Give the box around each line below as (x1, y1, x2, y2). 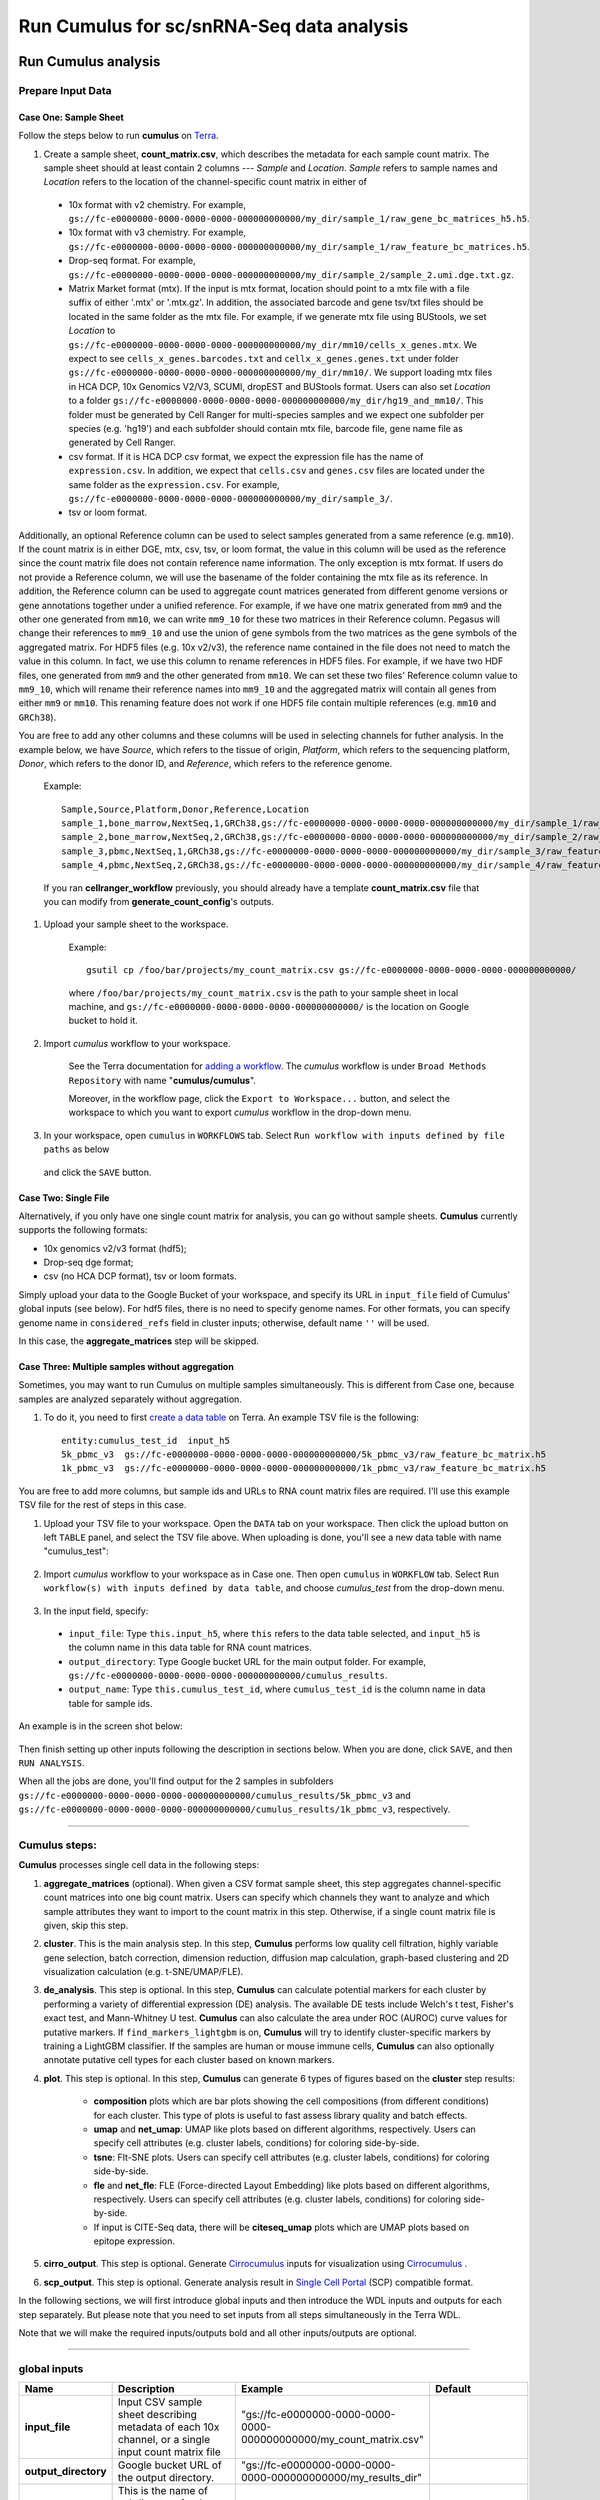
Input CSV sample (117, 2395, 203, 2409)
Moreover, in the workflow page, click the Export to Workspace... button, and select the (68, 1092, 450, 1104)
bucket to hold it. (68, 1015, 139, 1027)
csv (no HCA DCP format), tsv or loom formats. (43, 1270, 237, 1282)
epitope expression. (93, 2235, 175, 2247)
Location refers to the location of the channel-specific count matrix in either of (43, 176, 368, 188)
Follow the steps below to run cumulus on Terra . (18, 130, 219, 142)
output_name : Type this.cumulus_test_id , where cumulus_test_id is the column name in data (68, 1683, 486, 1695)
